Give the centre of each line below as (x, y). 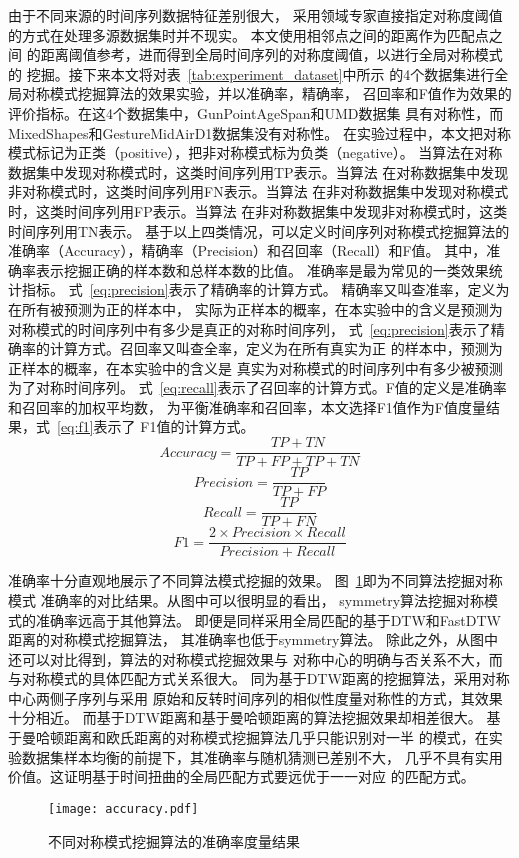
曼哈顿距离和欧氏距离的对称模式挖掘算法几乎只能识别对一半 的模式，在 (255, 737)
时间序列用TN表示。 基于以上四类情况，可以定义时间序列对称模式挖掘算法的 (259, 230)
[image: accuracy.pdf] (123, 808)
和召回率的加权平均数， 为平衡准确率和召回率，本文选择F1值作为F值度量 (247, 406)
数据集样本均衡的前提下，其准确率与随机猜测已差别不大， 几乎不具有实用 (262, 756)
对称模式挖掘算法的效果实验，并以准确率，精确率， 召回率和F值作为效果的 (266, 93)
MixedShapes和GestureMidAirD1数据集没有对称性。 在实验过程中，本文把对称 (260, 132)
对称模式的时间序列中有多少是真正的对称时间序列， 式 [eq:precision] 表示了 (249, 328)
